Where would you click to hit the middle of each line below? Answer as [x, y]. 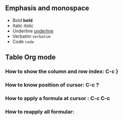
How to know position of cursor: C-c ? [52, 85]
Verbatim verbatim [31, 36]
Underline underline [33, 31]
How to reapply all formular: [40, 111]
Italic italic [23, 25]
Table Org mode [30, 57]
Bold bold [22, 20]
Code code [23, 41]
